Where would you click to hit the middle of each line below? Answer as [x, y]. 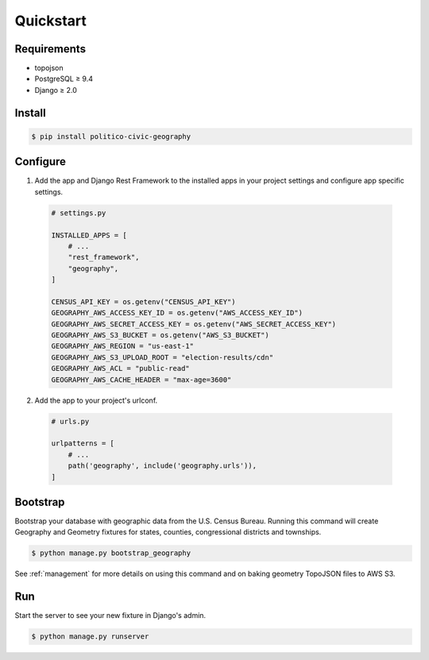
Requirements [50, 49]
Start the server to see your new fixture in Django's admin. [110, 616]
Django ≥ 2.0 [56, 90]
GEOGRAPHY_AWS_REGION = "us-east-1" [123, 346]
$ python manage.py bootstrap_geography [111, 553]
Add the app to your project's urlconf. [96, 400]
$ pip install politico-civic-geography [111, 136]
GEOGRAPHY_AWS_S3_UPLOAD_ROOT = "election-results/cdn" [162, 357]
